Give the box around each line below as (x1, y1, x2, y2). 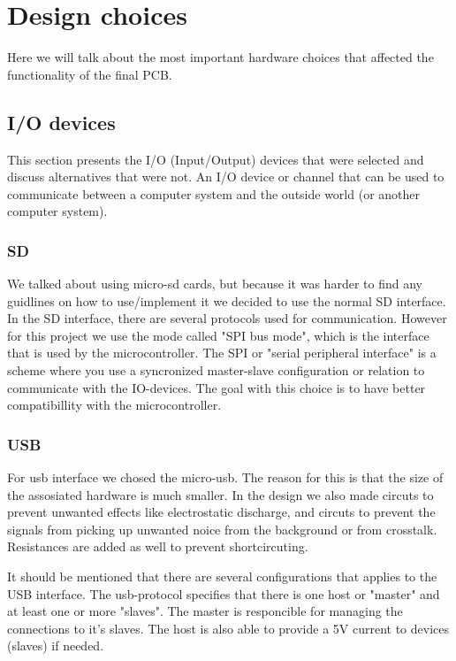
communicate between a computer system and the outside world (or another (7, 184, 421, 203)
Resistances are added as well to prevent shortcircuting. (7, 537, 308, 556)
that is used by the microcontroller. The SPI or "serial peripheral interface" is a (7, 343, 437, 362)
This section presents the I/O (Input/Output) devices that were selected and (7, 150, 424, 168)
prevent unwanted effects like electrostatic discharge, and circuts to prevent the (7, 503, 436, 521)
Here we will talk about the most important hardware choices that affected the (7, 48, 434, 66)
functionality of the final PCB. (7, 65, 172, 83)
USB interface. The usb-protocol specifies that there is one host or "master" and (7, 584, 440, 603)
